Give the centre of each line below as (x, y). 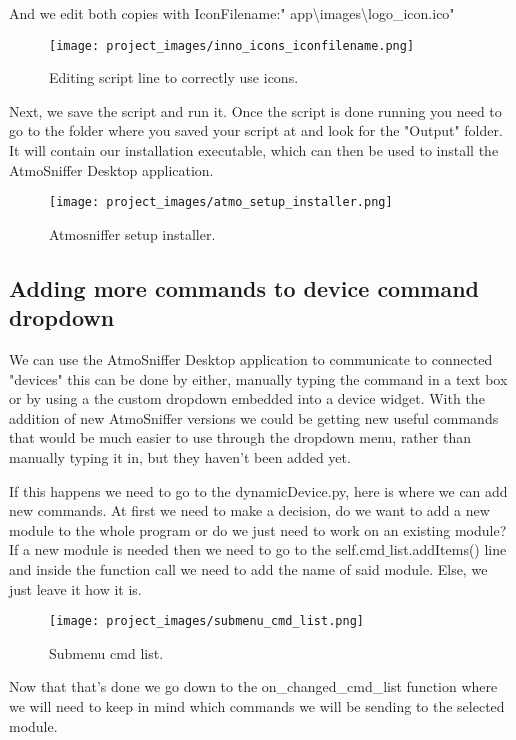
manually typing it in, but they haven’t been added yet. (180, 457)
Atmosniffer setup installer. (132, 233)
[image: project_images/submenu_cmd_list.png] (206, 621)
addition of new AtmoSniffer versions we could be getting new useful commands (254, 417)
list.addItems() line (448, 549)
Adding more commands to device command (244, 287)
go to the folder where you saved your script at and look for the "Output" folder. (256, 130)
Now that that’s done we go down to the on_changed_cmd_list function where (253, 686)
